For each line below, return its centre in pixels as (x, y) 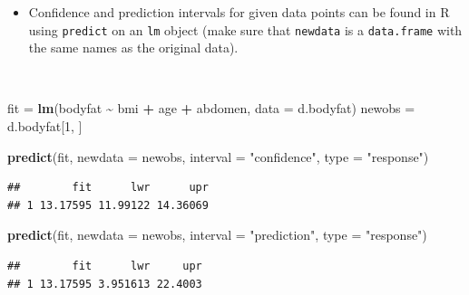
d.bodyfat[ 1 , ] (45, 126)
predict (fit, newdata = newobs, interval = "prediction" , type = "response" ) (217, 235)
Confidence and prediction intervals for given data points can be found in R (239, 12)
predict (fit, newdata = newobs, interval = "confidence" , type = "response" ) (218, 156)
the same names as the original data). (133, 48)
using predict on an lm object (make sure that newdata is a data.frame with (245, 29)
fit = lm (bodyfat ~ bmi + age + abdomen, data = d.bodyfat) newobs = (211, 108)
